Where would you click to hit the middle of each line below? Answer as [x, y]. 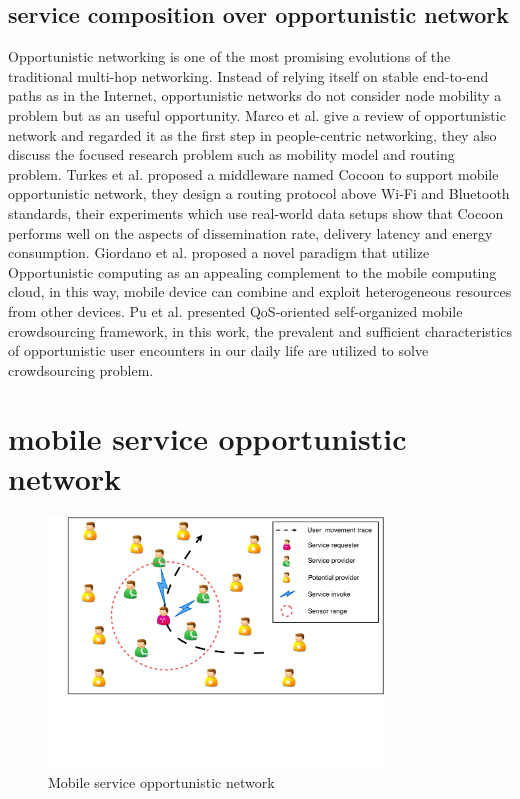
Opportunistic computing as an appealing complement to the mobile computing [252, 271]
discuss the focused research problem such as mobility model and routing [231, 154]
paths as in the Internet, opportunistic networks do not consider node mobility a [255, 95]
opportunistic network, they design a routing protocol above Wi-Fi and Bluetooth [259, 193]
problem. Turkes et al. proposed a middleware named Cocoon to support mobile [253, 173]
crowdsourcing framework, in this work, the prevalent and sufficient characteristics [260, 330]
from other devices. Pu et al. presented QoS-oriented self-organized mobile [235, 310]
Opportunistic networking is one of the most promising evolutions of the [229, 56]
